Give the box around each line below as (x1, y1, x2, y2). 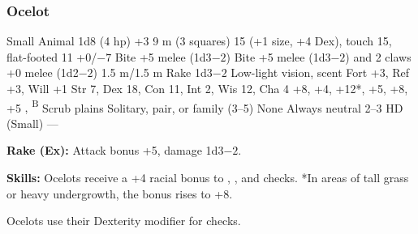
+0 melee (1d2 (6, 64, 79, 81)
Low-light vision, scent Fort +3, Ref (231, 64, 410, 81)
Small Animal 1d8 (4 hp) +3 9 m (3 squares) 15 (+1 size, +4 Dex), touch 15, (6, 32, 392, 49)
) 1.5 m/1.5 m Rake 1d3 (93, 64, 213, 81)
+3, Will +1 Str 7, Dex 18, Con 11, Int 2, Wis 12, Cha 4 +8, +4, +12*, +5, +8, (6, 80, 408, 96)
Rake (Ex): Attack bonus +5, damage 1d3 (6, 142, 224, 159)
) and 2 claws (345, 48, 412, 65)
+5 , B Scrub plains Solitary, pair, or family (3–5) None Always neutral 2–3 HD (6, 96, 403, 116)
